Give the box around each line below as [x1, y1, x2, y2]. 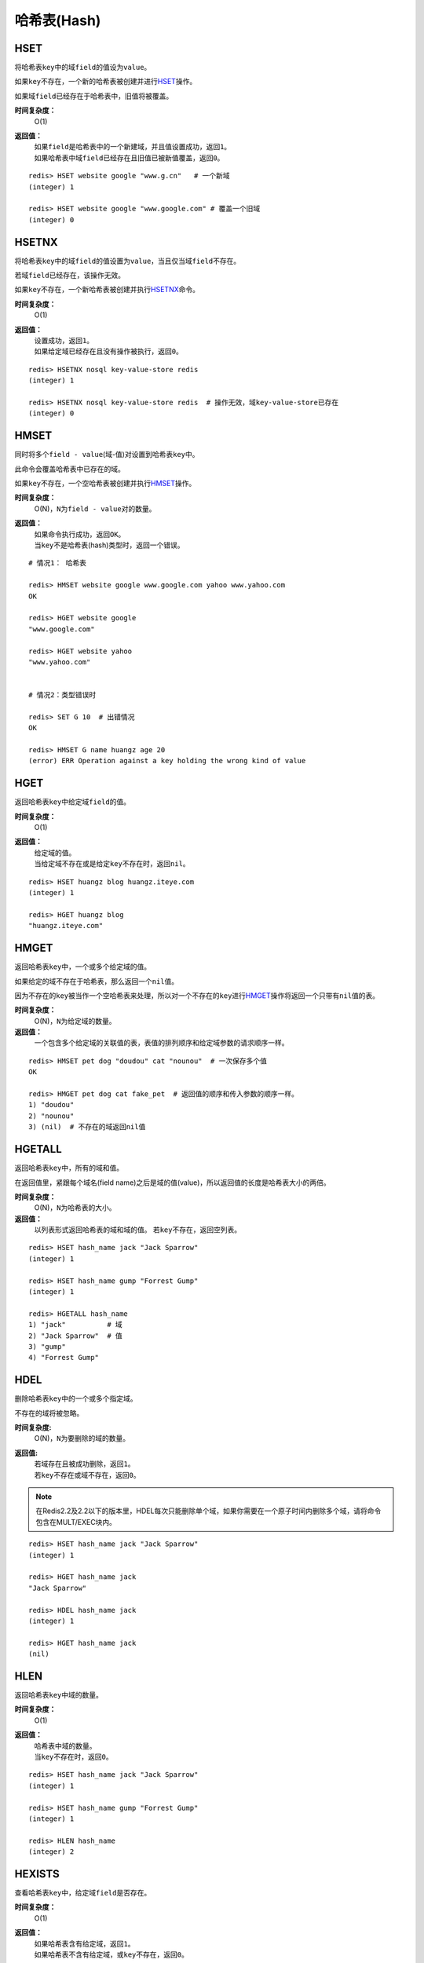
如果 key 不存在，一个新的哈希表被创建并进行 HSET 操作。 [14, 77, 197, 86]
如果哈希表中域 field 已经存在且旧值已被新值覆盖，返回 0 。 [34, 153, 225, 163]
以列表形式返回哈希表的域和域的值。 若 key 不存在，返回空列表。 [34, 1225, 242, 1234]
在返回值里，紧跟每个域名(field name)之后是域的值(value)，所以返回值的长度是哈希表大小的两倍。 [14, 1178, 331, 1187]
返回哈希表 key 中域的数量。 [14, 1690, 104, 1699]
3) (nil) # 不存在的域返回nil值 [28, 1123, 146, 1131]
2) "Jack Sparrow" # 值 [28, 1331, 123, 1340]
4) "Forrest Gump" [28, 1353, 100, 1362]
